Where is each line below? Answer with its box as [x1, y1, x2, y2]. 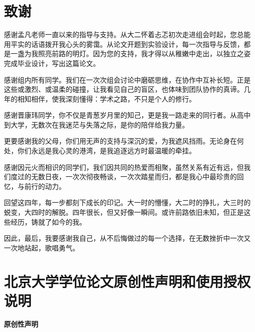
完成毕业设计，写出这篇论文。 [4, 58, 100, 68]
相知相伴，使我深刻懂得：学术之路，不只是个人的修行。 [17, 93, 196, 104]
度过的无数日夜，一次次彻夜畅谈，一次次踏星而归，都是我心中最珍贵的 [10, 171, 237, 182]
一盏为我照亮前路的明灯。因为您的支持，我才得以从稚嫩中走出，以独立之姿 [10, 48, 251, 59]
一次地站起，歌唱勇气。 [4, 242, 79, 252]
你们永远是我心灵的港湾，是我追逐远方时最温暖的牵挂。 [17, 145, 196, 156]
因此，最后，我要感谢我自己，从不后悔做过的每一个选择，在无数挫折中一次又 [4, 233, 251, 243]
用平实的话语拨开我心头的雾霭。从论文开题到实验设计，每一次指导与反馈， [4, 39, 244, 49]
